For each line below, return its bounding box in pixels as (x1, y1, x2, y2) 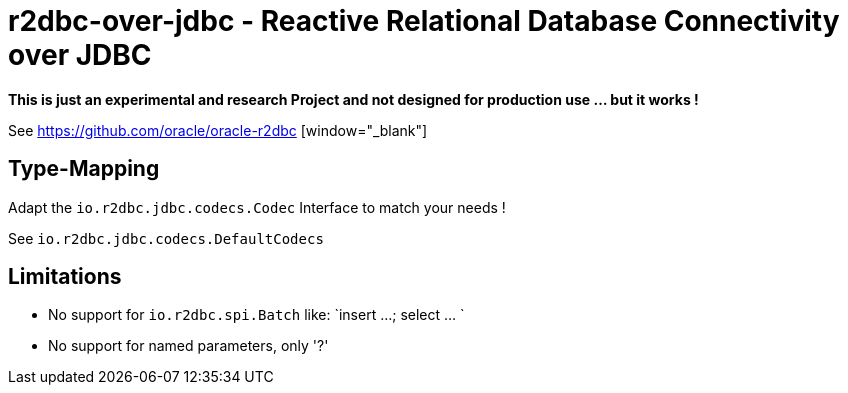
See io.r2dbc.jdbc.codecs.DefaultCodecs (8, 229, 324, 247)
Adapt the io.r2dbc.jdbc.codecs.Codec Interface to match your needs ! (8, 198, 506, 216)
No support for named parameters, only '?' (48, 337, 329, 355)
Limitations (8, 264, 122, 290)
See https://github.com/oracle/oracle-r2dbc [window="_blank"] (8, 121, 428, 139)
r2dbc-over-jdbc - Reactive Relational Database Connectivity (8, 4, 840, 38)
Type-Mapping (8, 156, 160, 182)
